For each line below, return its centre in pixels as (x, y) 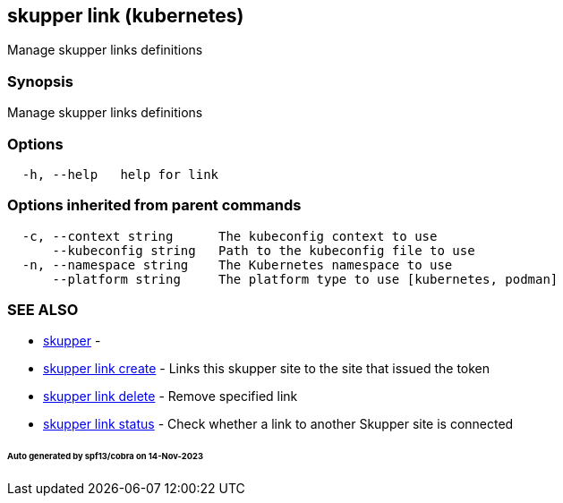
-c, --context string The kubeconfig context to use (230, 236)
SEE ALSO (43, 310)
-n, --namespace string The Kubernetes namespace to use (237, 264)
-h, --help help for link (120, 174)
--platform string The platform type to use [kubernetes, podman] (305, 279)
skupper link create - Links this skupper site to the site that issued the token (267, 369)
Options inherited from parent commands (154, 205)
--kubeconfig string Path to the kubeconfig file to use (264, 250)
